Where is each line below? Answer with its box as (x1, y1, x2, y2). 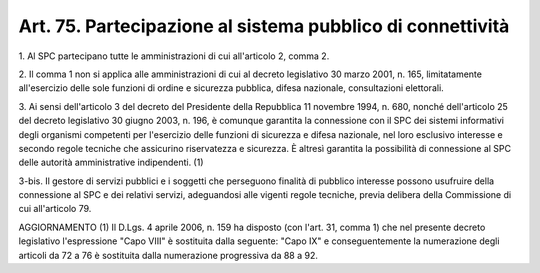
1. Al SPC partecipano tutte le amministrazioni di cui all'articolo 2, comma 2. (18, 50, 330, 62)
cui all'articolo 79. (18, 203, 92, 215)
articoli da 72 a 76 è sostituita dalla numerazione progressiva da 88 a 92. (18, 249, 319, 261)
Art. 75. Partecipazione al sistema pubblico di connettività (18, 15, 510, 37)
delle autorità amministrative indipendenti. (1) (18, 156, 204, 169)
